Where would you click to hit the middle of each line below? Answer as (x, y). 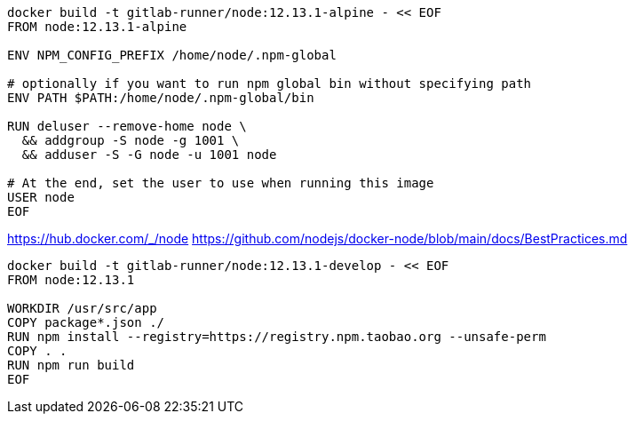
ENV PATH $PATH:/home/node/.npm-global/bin (161, 98)
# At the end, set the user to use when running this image (221, 183)
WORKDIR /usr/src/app (82, 308)
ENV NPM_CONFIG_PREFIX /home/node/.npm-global (172, 55)
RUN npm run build (71, 365)
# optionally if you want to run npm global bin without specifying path (270, 83)
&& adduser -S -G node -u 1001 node (149, 155)
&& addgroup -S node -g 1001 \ (131, 140)
